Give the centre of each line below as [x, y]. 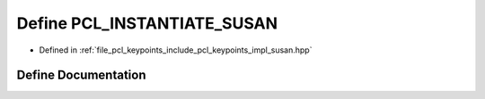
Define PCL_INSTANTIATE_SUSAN [147, 23]
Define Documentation [81, 75]
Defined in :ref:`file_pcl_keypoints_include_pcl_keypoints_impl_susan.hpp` [176, 50]
